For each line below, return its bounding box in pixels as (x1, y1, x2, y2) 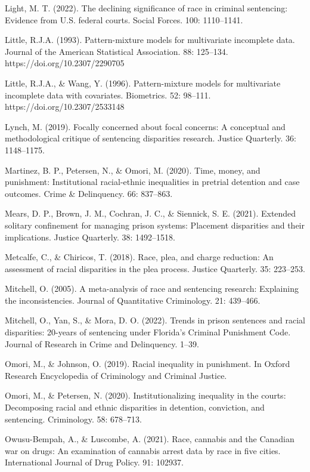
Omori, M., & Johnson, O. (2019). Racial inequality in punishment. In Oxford (5, 357, 290, 370)
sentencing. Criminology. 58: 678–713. (5, 412, 142, 425)
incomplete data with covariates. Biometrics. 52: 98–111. (5, 88, 211, 101)
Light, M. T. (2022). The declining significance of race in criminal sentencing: (5, 2, 288, 14)
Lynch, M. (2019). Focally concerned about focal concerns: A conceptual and (5, 120, 286, 132)
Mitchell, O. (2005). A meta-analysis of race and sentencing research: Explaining (5, 282, 299, 295)
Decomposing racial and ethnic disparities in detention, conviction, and (5, 401, 265, 414)
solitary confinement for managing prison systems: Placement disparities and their (5, 218, 305, 231)
